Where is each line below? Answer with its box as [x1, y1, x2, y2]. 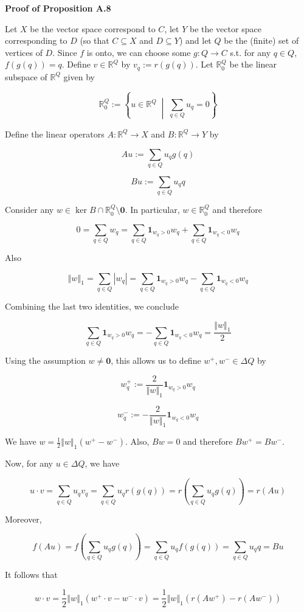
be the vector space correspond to [30, 22, 156, 35]
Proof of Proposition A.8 [5, 2, 111, 14]
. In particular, [125, 203, 180, 216]
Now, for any [5, 457, 53, 470]
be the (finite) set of [224, 34, 299, 47]
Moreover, [5, 512, 42, 525]
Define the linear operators [5, 127, 105, 140]
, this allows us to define [111, 354, 201, 367]
